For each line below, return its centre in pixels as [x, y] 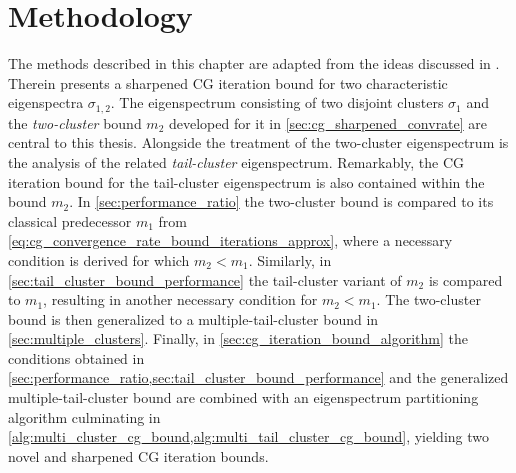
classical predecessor [70, 220]
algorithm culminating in [84, 416]
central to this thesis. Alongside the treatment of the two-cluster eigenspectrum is [258, 142]
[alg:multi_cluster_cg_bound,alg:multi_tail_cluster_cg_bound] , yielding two [248, 436]
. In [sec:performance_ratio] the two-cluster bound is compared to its [281, 201]
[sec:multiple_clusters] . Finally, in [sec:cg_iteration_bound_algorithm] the [238, 338]
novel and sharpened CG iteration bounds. [138, 455]
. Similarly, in [290, 259]
